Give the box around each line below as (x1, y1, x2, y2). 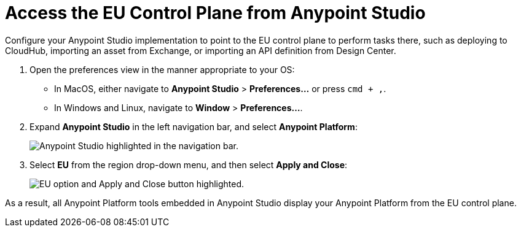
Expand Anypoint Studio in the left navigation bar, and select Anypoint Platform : (29, 121, 358, 132)
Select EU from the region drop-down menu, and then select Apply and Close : (29, 159, 348, 170)
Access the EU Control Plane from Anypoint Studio (5, 2, 426, 23)
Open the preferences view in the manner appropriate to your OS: (29, 64, 295, 75)
